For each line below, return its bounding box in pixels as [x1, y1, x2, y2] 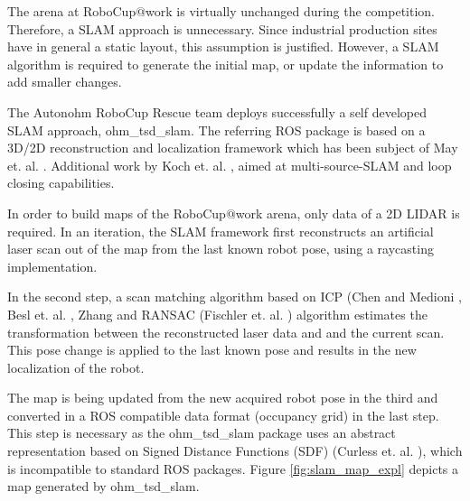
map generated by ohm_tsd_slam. [7, 477, 200, 496]
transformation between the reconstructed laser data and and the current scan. [7, 322, 445, 341]
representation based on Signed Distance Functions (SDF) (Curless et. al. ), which [7, 441, 463, 460]
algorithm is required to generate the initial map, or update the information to [7, 54, 444, 73]
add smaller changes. [7, 72, 122, 91]
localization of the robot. [7, 357, 145, 376]
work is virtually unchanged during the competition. [146, 2, 436, 20]
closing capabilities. [7, 173, 115, 192]
